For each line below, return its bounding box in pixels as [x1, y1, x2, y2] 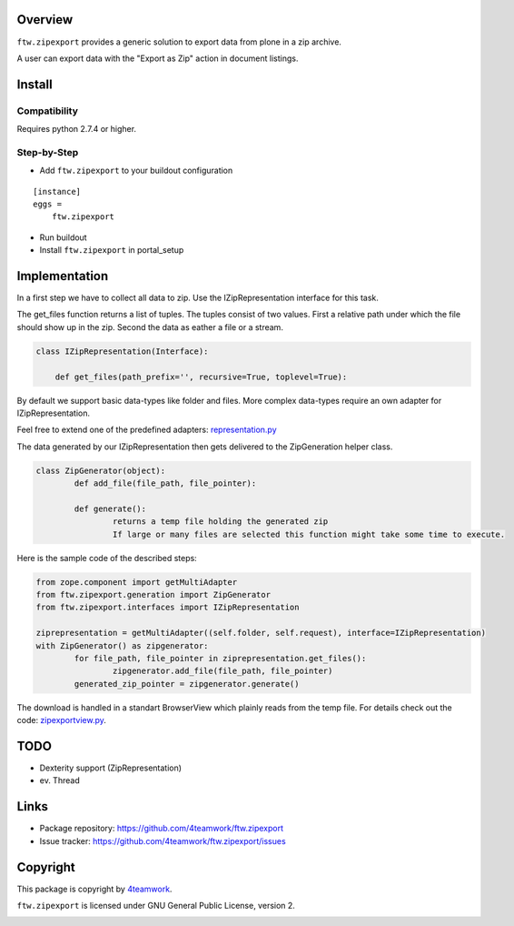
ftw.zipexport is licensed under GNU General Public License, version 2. [16, 901, 295, 911]
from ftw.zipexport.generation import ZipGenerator [35, 589, 272, 600]
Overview [16, 12, 74, 27]
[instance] [33, 186, 82, 196]
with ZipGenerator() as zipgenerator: [35, 640, 209, 650]
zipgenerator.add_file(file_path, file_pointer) [112, 666, 333, 677]
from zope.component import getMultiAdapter [35, 577, 238, 587]
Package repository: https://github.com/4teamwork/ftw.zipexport [39, 823, 283, 834]
